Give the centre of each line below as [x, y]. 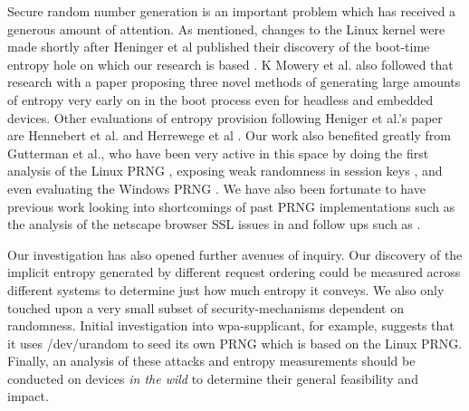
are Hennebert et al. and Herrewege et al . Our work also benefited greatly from [229, 135]
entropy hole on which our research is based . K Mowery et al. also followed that [230, 64]
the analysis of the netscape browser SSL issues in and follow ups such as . [214, 224]
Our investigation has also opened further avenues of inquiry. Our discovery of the [235, 254]
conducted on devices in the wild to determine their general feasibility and [213, 378]
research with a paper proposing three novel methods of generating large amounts [234, 82]
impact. [28, 396]
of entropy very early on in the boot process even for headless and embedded [220, 99]
